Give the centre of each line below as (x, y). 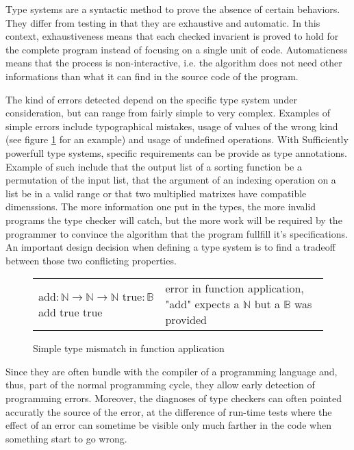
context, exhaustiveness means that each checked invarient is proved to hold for (172, 36)
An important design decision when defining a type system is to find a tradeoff (170, 247)
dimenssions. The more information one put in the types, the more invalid (161, 207)
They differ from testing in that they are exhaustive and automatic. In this (163, 22)
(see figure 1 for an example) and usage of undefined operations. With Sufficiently (177, 139)
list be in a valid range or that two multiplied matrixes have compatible (156, 193)
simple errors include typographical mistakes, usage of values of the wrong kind (172, 126)
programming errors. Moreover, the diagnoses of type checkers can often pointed (174, 398)
